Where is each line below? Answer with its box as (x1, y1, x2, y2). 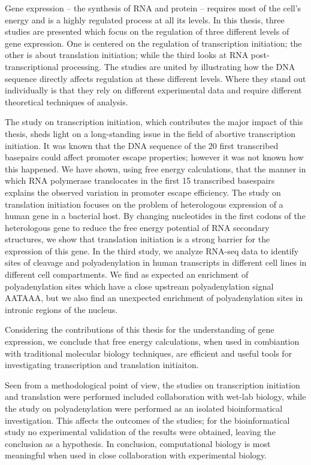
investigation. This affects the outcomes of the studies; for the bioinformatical (5, 414, 290, 426)
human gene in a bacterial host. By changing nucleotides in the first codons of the (5, 209, 306, 222)
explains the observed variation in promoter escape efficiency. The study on (5, 186, 281, 198)
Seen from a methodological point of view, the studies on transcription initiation (5, 378, 300, 391)
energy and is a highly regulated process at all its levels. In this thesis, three (5, 13, 285, 26)
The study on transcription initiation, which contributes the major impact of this (5, 116, 303, 128)
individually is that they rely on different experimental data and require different (5, 84, 302, 96)
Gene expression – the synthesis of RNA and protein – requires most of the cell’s (5, 2, 301, 14)
